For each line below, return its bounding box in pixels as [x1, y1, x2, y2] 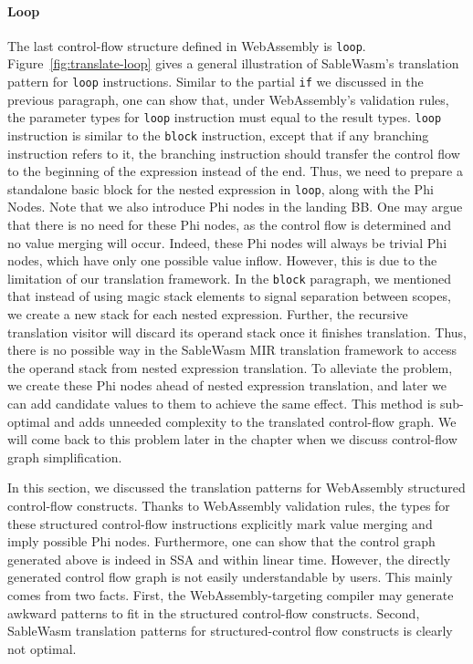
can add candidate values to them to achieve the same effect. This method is [7, 394, 436, 413]
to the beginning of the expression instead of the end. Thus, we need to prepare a [7, 161, 463, 181]
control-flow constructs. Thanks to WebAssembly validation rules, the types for [7, 496, 450, 515]
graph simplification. [7, 447, 122, 466]
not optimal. [7, 638, 77, 658]
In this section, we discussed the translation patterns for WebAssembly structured [7, 478, 466, 497]
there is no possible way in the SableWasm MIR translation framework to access [7, 340, 457, 359]
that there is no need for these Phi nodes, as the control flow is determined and [7, 215, 452, 234]
